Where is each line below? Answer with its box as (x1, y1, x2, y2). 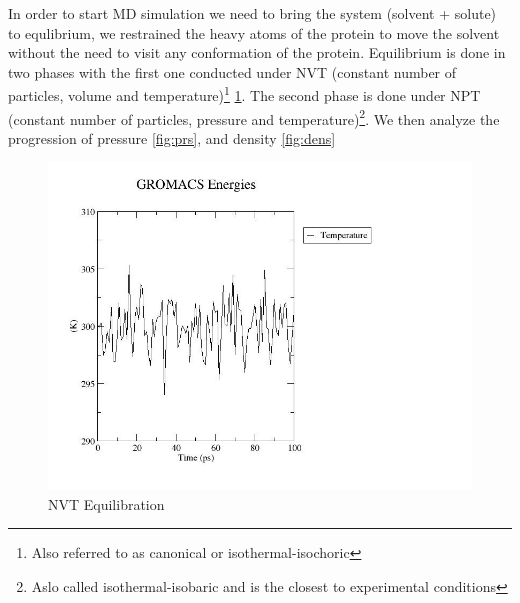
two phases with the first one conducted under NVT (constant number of (8, 61, 457, 82)
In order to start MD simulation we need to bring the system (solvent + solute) (8, 3, 497, 23)
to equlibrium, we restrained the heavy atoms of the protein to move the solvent (8, 22, 500, 43)
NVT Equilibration (48, 493, 165, 514)
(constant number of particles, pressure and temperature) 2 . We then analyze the (8, 105, 500, 129)
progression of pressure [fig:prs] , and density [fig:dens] (8, 127, 336, 148)
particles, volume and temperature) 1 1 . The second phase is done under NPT (8, 82, 481, 106)
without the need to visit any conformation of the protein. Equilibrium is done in (8, 42, 506, 63)
